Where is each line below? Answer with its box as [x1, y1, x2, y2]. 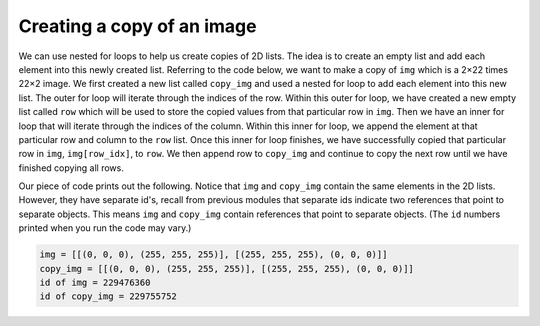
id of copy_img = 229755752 [39, 291, 177, 302]
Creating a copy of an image [18, 15, 257, 37]
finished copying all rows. [18, 161, 124, 174]
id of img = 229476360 [39, 277, 151, 288]
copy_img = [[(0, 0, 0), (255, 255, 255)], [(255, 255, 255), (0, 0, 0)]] [39, 263, 415, 274]
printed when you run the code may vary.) [18, 222, 192, 234]
